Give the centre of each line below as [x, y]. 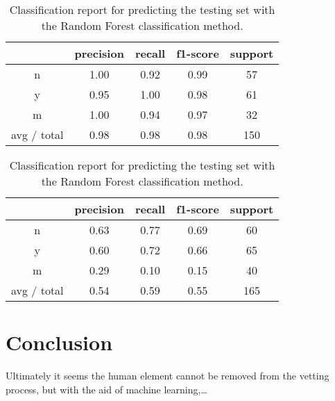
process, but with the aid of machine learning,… [106, 389]
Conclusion [59, 342]
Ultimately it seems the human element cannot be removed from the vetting [167, 376]
